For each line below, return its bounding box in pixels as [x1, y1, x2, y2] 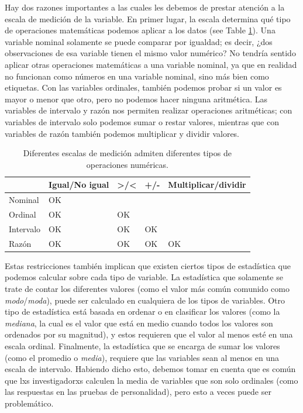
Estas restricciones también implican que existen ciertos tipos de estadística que [5, 259, 291, 271]
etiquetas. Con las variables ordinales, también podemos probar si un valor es [5, 81, 282, 94]
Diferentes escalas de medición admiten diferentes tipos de [23, 147, 232, 159]
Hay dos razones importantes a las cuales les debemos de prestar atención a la [5, 1, 285, 13]
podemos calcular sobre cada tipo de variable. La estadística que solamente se [5, 271, 283, 283]
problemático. [5, 397, 54, 409]
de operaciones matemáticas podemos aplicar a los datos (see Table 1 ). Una [5, 24, 276, 36]
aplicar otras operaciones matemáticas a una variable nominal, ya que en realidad [5, 58, 297, 70]
